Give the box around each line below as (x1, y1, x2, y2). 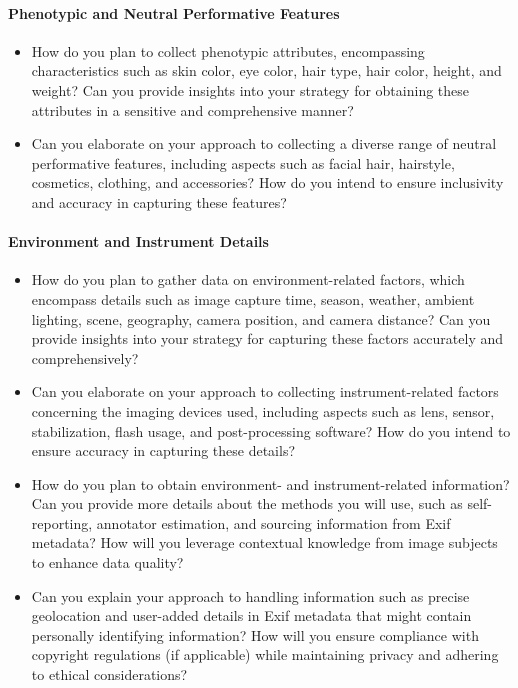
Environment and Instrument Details (8, 231, 269, 252)
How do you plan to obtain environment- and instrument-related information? (31, 473, 510, 494)
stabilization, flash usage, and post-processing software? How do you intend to (31, 420, 511, 441)
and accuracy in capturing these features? (31, 191, 287, 212)
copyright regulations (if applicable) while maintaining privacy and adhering (31, 644, 499, 665)
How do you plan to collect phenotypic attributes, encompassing (31, 40, 425, 61)
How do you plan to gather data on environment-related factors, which (31, 269, 465, 290)
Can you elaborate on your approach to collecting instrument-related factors (31, 381, 499, 402)
